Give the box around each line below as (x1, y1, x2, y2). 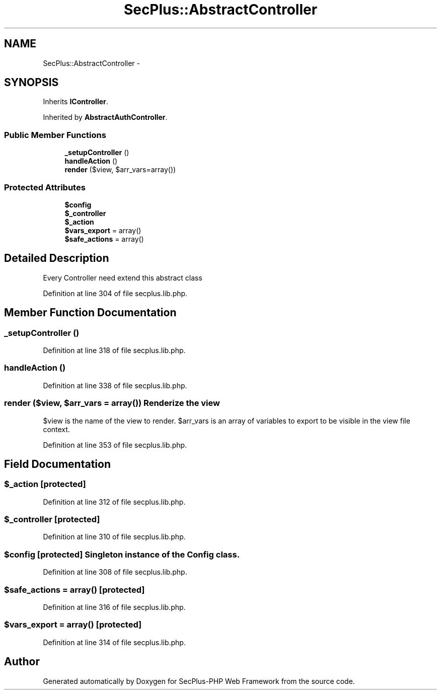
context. (43, 425, 70, 434)
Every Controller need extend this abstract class (43, 273, 202, 282)
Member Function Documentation (4, 306, 177, 319)
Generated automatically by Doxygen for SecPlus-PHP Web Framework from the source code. (43, 676, 355, 685)
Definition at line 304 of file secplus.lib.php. (43, 289, 188, 298)
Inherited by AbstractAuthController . (43, 113, 168, 122)
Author (4, 655, 40, 668)
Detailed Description (4, 252, 109, 265)
